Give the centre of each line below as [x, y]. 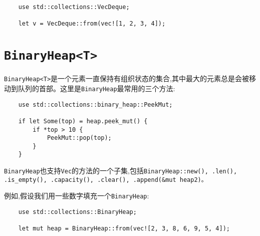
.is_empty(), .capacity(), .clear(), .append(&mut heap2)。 [106, 180]
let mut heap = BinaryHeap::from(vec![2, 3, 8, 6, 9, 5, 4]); [124, 229]
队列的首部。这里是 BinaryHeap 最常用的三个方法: [96, 88]
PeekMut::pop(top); [79, 138]
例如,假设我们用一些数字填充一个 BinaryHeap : [77, 196]
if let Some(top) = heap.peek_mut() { [83, 121]
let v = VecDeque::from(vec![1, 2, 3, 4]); [92, 24]
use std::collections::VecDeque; [74, 7]
